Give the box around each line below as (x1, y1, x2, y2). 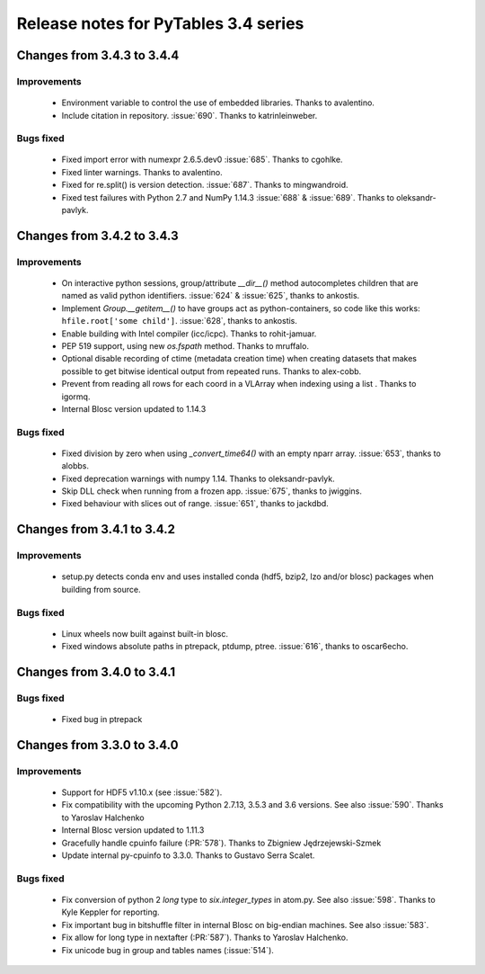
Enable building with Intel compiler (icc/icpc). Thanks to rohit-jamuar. (61, 328, 317, 339)
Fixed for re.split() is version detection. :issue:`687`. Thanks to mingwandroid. (61, 180, 349, 191)
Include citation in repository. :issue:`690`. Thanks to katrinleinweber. (61, 110, 318, 121)
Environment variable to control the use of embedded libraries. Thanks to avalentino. (61, 97, 375, 108)
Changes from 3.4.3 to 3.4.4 (16, 48, 180, 63)
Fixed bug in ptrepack (61, 714, 143, 725)
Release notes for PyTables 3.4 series (16, 13, 304, 33)
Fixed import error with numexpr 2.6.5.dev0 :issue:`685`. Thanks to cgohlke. (61, 154, 343, 165)
